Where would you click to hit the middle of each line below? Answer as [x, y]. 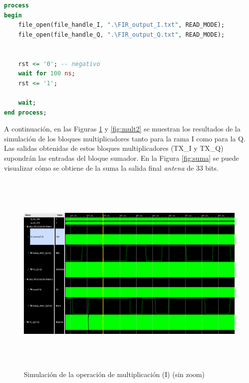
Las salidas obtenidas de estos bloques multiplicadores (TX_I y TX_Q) [114, 148]
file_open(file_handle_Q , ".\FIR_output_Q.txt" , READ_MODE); [121, 34]
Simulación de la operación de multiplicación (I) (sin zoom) [114, 374]
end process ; [25, 112]
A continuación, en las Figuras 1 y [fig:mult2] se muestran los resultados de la [122, 129]
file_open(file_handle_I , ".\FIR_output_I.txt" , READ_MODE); [121, 25]
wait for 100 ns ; [47, 74]
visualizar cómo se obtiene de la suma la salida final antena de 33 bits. [111, 167]
